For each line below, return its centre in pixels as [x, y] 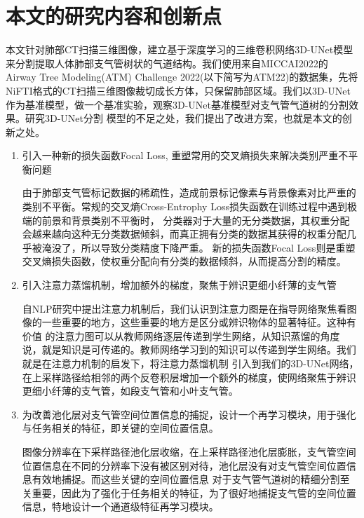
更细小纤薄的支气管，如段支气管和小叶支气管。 [130, 391]
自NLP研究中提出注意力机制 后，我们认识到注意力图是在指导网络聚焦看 [184, 308]
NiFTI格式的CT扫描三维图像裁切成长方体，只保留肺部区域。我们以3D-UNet [178, 90]
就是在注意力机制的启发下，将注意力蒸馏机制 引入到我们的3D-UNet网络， [190, 363]
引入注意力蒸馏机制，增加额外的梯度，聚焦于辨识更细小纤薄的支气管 [179, 285]
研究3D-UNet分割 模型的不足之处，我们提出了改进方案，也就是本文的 [183, 118]
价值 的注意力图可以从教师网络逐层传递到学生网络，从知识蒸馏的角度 [181, 335]
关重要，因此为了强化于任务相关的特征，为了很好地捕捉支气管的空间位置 [189, 492]
